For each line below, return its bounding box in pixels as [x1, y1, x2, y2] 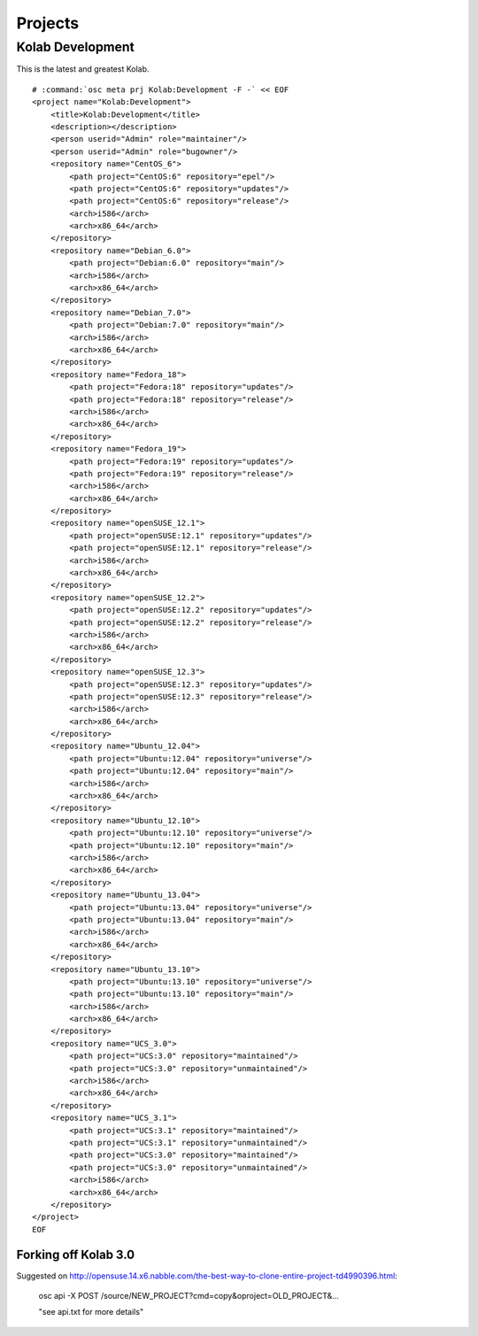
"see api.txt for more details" [38, 1307, 144, 1317]
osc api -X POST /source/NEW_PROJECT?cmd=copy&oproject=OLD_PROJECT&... [38, 1291, 340, 1301]
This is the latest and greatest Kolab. [16, 64, 150, 74]
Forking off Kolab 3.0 [16, 1247, 135, 1262]
